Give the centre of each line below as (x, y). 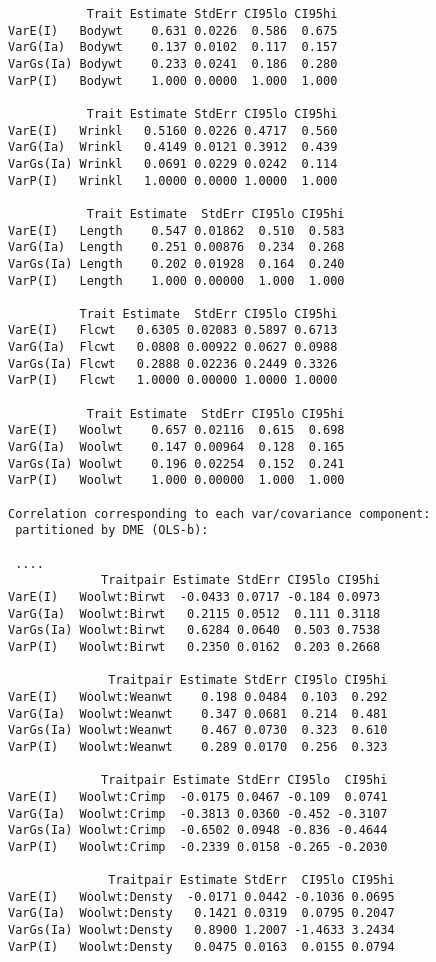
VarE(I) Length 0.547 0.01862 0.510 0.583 (176, 230)
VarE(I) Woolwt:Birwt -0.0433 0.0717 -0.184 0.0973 (194, 596)
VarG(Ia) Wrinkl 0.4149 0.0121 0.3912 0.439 (173, 147)
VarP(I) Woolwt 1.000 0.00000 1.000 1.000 (176, 480)
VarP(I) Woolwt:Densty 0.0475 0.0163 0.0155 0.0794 (201, 946)
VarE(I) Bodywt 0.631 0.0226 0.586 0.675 (173, 30)
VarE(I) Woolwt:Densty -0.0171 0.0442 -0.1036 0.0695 (201, 896)
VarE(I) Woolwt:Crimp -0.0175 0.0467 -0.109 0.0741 (198, 796)
